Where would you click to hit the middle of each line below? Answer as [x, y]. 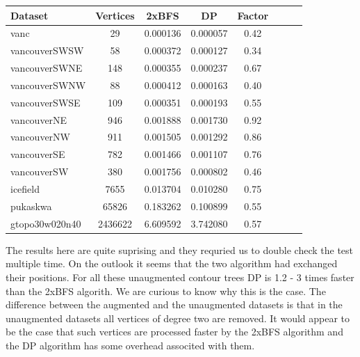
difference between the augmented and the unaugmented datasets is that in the [174, 304]
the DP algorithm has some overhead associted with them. [130, 345]
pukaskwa [31, 206]
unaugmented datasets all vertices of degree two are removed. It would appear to [178, 318]
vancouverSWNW [48, 85]
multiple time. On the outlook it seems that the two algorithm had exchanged [172, 263]
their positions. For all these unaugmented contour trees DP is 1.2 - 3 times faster [180, 277]
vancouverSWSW [47, 50]
